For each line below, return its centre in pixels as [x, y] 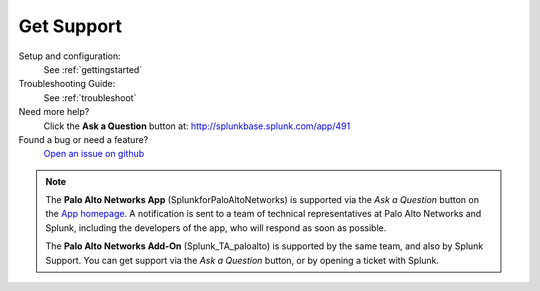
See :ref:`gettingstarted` [93, 69]
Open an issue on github [94, 154]
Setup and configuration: [70, 56]
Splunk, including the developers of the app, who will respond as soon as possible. [216, 227]
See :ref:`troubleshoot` [90, 97]
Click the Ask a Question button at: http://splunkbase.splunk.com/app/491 [197, 126]
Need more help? [54, 112]
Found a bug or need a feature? [83, 139]
